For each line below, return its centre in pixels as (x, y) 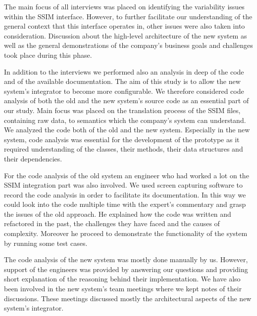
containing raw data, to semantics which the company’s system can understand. (125, 120)
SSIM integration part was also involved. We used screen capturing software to (124, 185)
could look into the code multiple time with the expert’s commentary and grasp (125, 204)
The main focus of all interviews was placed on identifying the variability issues (124, 6)
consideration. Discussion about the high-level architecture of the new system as (126, 35)
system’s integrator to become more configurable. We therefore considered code (124, 91)
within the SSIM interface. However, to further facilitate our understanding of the (128, 16)
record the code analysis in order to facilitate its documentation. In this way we (125, 194)
